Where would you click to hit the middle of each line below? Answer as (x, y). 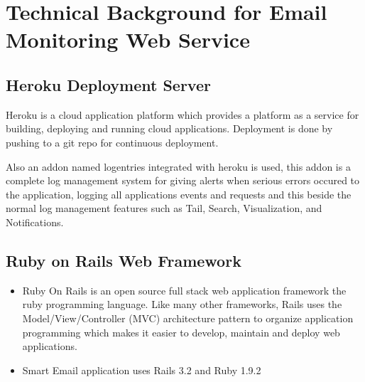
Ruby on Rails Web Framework (124, 260)
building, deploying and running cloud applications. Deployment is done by (169, 128)
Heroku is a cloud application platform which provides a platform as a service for (182, 114)
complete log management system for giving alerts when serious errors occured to (183, 180)
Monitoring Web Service (128, 39)
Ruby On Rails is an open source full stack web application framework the (184, 290)
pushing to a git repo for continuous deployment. (112, 142)
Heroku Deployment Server (108, 84)
